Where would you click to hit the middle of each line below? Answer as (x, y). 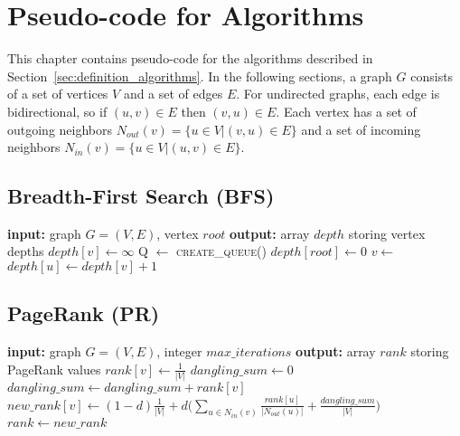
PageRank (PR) (84, 313)
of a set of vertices (58, 94)
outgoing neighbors (60, 129)
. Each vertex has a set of (346, 111)
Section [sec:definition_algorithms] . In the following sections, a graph (200, 76)
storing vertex (387, 233)
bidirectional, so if (57, 111)
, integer (179, 351)
